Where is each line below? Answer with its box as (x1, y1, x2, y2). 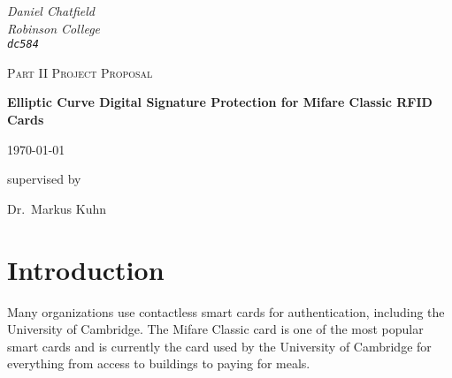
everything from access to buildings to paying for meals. (7, 354, 310, 373)
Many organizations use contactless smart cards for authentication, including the (7, 302, 445, 321)
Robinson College (7, 19, 101, 37)
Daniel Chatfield (7, 2, 95, 19)
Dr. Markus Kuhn (7, 199, 106, 217)
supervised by (7, 170, 81, 188)
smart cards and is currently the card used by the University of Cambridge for (7, 336, 432, 355)
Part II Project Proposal (7, 63, 153, 81)
